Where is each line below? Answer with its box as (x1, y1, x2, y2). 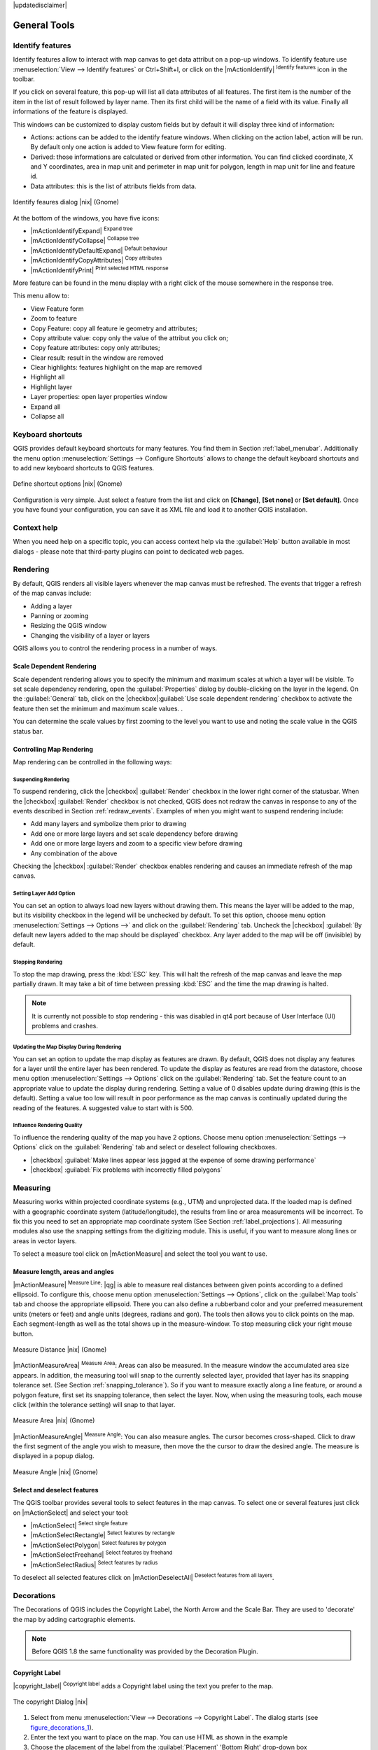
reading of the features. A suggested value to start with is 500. (13, 1103, 194, 1112)
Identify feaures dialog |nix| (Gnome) (13, 198, 119, 206)
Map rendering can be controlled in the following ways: (13, 757, 172, 766)
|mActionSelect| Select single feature (30, 1520, 128, 1529)
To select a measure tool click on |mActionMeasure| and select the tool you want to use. (13, 1249, 267, 1258)
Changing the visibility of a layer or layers (30, 631, 150, 640)
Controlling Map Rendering (13, 745, 94, 753)
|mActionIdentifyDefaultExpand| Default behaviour (30, 245, 168, 255)
